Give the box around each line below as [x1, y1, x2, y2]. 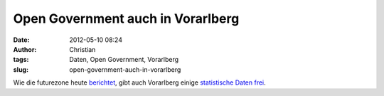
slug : [13, 65, 28, 74]
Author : [13, 45, 37, 53]
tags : [13, 55, 29, 64]
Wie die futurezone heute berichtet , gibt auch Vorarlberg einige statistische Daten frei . [13, 78, 266, 87]
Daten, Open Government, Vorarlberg [69, 55, 179, 64]
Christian [69, 45, 96, 53]
